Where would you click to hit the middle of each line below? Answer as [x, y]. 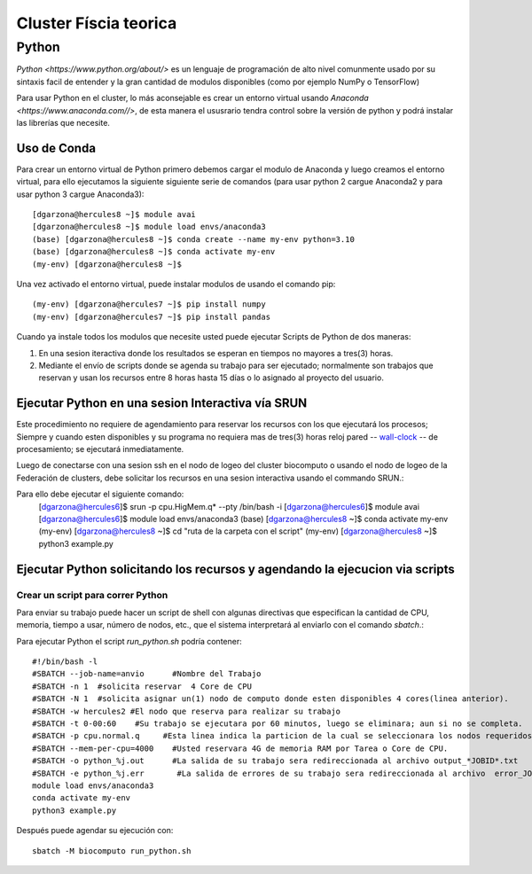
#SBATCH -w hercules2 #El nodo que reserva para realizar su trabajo [187, 711]
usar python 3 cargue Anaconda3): [80, 194]
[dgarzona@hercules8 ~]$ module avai [114, 215]
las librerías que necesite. [63, 122]
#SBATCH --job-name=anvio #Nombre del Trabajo [147, 674]
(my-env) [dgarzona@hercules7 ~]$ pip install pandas [151, 316]
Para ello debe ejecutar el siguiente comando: [100, 494]
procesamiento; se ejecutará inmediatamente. [100, 449]
